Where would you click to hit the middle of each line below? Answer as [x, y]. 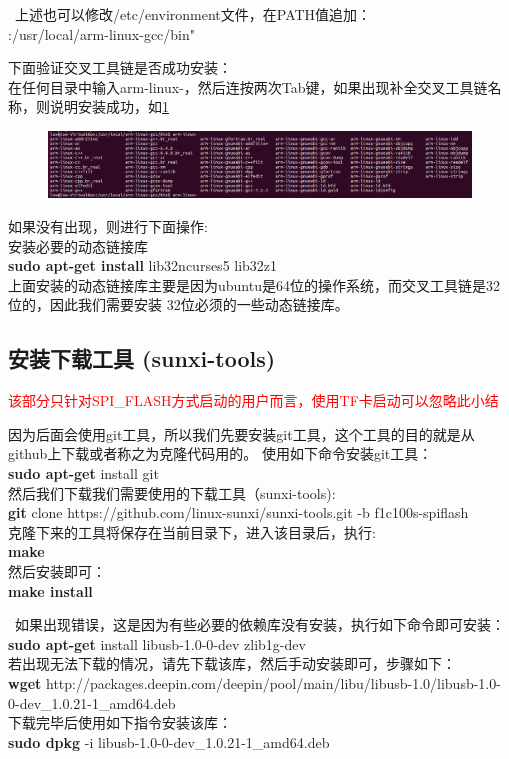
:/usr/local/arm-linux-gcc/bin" [102, 33]
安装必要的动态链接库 [78, 245]
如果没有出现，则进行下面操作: [108, 226]
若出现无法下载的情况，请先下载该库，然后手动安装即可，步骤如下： [232, 663]
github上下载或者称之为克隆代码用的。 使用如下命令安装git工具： [220, 453]
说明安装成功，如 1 [109, 106]
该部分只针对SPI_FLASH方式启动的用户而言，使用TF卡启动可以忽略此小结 [253, 400]
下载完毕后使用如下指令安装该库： [120, 722]
